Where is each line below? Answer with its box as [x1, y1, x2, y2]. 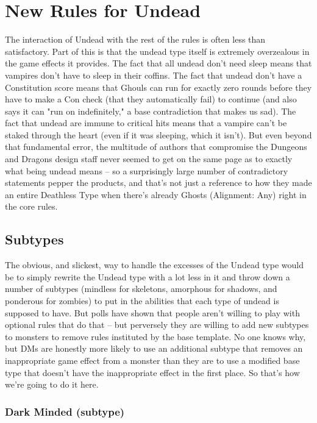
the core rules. [5, 200, 58, 213]
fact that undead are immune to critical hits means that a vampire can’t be [5, 116, 287, 129]
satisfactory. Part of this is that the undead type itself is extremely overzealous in [5, 44, 310, 57]
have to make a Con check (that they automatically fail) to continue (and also [5, 93, 297, 105]
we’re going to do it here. [5, 378, 99, 391]
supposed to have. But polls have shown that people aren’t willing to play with [5, 306, 300, 319]
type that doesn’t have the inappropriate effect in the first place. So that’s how [5, 366, 300, 379]
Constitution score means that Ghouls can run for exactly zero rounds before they [5, 80, 312, 93]
